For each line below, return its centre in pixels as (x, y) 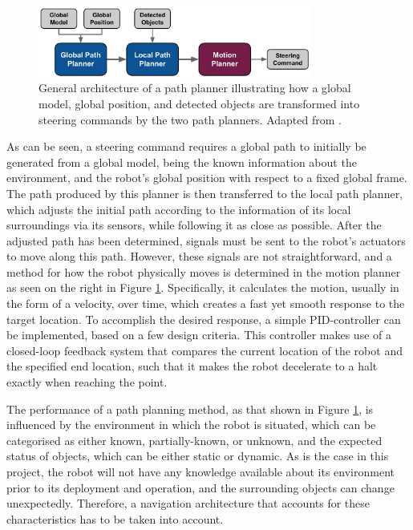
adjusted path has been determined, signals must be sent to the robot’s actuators (206, 240)
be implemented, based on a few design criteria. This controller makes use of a (199, 335)
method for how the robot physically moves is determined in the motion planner (204, 271)
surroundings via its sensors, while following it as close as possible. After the (194, 225)
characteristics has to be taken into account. (115, 518)
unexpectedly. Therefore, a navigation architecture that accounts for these (188, 503)
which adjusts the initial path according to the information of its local (179, 209)
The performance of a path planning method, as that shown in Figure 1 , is (190, 409)
